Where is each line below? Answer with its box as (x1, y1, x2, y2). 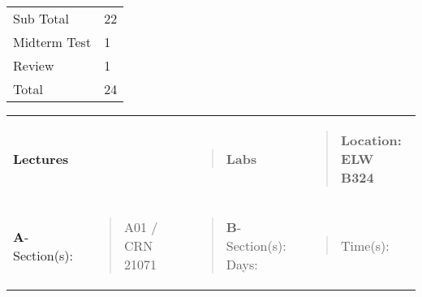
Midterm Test (13, 32, 92, 51)
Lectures (13, 149, 69, 168)
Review (13, 56, 54, 75)
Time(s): (341, 236, 390, 255)
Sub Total (13, 9, 69, 28)
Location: (341, 131, 402, 149)
